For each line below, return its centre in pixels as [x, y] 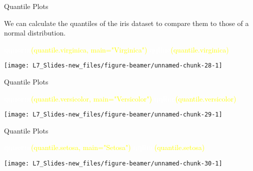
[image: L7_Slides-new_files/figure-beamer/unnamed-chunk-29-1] [113, 115]
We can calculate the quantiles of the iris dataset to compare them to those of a [126, 23]
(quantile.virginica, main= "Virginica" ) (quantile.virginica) [130, 49]
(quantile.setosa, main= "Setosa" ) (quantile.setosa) [118, 147]
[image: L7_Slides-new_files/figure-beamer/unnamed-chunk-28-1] [113, 66]
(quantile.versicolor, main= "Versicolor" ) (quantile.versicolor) [134, 98]
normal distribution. [35, 33]
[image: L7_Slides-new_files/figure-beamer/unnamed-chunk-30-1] [113, 164]
